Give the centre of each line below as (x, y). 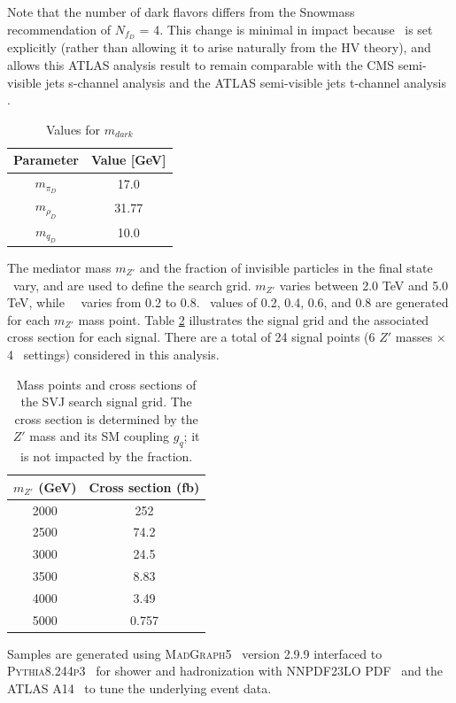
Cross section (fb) (144, 487)
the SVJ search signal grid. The (106, 402)
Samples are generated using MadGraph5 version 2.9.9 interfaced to (195, 653)
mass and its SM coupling (100, 436)
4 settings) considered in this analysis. (113, 354)
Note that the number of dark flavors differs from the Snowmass (181, 12)
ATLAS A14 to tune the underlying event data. (139, 688)
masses (414, 337)
